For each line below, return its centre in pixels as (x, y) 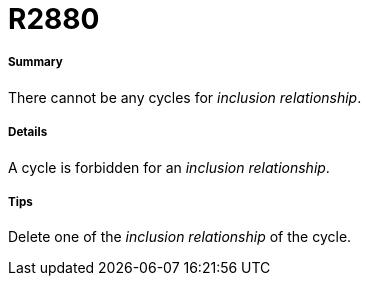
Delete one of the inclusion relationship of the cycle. (180, 237)
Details (28, 132)
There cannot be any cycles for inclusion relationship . (185, 97)
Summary (35, 62)
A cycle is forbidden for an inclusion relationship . (169, 167)
